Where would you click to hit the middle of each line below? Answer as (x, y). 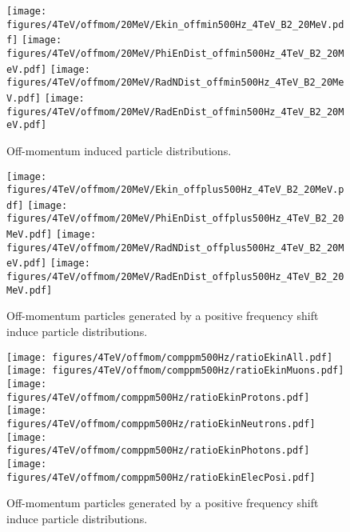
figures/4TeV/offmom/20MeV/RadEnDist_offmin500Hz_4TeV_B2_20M (175, 112)
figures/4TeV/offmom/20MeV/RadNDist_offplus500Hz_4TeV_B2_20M (175, 248)
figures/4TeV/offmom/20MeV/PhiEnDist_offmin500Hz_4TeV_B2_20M (175, 53)
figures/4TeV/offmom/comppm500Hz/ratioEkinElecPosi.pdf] (161, 477)
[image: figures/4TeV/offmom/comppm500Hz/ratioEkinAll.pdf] (170, 357)
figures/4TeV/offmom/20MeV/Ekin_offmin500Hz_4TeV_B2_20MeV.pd (175, 24)
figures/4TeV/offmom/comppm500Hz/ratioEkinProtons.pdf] (158, 397)
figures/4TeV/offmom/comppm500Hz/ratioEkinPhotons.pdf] (158, 451)
